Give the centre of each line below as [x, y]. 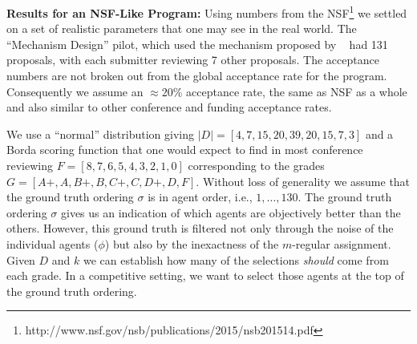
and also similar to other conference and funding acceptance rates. [169, 107]
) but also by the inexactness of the [192, 243]
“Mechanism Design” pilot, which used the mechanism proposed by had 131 [197, 44]
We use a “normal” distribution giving [100, 134]
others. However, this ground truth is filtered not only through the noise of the [200, 228]
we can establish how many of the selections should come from [236, 259]
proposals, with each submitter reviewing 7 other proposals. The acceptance [193, 60]
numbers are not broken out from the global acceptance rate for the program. [197, 76]
